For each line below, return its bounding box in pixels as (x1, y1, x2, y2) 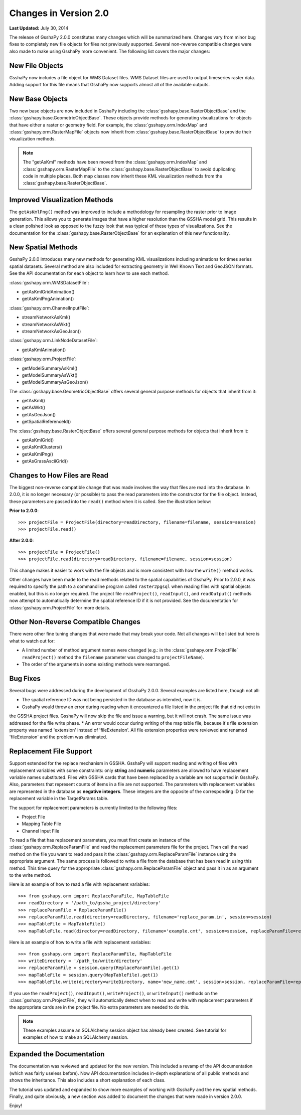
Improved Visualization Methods (9, 196, 113, 204)
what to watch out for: (9, 638, 55, 644)
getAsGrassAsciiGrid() (22, 458, 68, 464)
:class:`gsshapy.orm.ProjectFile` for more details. (9, 604, 110, 610)
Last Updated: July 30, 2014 (9, 25, 69, 31)
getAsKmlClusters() (22, 444, 63, 450)
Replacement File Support (9, 747, 92, 756)
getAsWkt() (22, 404, 46, 411)
